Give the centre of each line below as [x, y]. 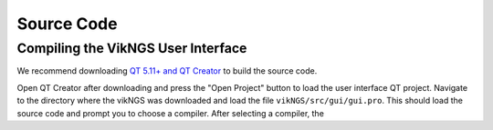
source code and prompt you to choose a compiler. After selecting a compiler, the [170, 113]
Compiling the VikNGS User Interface [132, 48]
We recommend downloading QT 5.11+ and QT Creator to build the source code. [167, 71]
